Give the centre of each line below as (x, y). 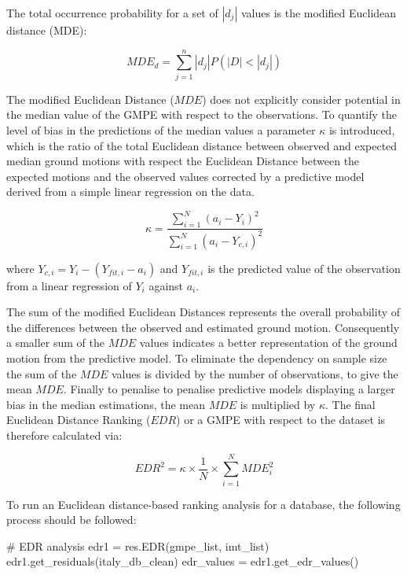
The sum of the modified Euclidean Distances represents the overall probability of (203, 312)
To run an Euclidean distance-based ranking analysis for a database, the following (203, 504)
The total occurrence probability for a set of (112, 13)
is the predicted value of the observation (304, 268)
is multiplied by (278, 404)
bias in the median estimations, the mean (106, 404)
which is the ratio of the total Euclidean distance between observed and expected (202, 145)
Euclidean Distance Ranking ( (79, 420)
